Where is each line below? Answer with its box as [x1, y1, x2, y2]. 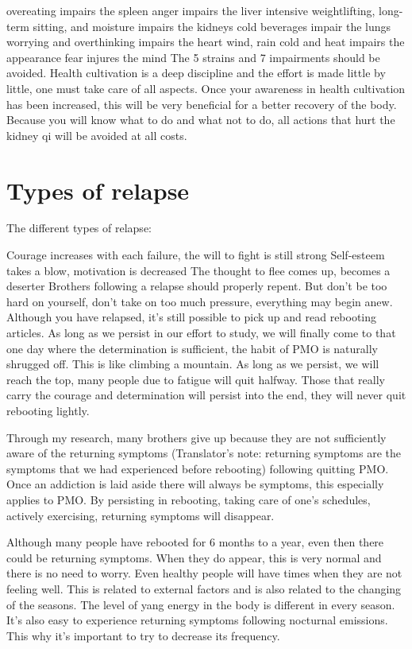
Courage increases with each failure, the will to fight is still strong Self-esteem [6, 247, 385, 263]
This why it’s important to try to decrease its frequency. [6, 627, 280, 643]
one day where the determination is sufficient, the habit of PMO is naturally [6, 340, 379, 356]
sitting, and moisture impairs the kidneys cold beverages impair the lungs [33, 17, 391, 34]
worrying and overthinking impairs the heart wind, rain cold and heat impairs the [6, 33, 405, 50]
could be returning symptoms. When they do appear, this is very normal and [6, 549, 382, 565]
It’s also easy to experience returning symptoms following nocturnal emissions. [6, 612, 388, 628]
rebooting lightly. [6, 402, 90, 418]
